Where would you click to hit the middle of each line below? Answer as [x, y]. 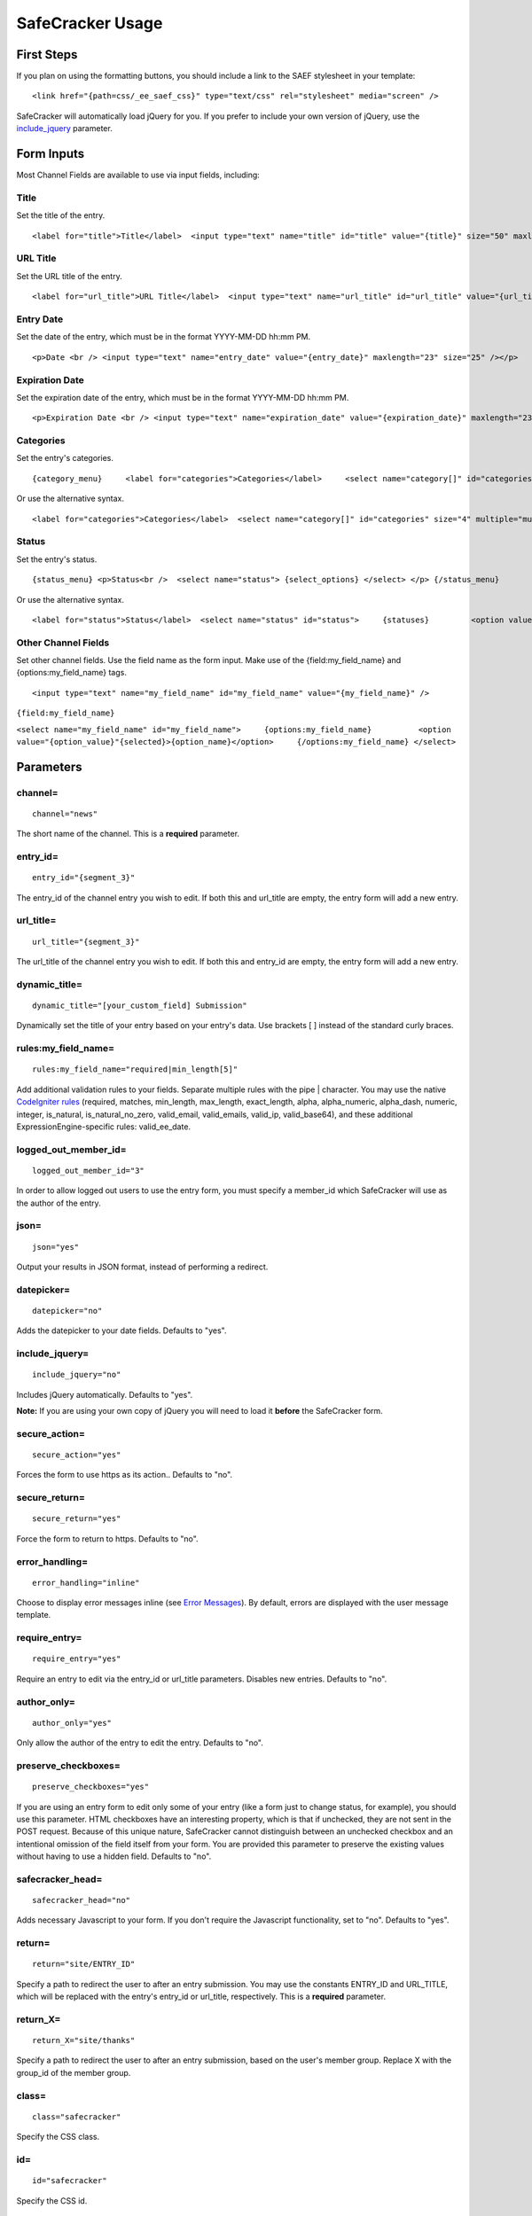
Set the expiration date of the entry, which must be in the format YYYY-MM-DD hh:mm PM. [183, 397]
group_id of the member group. [74, 2072]
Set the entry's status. [57, 559]
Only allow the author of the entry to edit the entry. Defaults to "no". [140, 1743]
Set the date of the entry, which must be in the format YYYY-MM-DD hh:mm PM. [164, 337]
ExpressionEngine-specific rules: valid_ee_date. [103, 1127]
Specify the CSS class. [58, 2137]
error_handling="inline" [86, 1583]
